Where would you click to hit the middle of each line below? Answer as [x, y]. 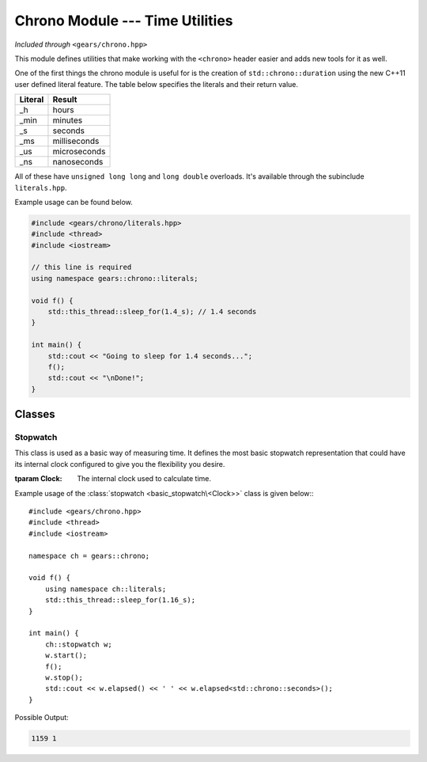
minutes [68, 120]
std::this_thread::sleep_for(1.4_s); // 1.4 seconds [152, 311]
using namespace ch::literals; [106, 589]
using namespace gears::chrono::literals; [115, 278]
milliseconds [76, 141]
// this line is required [81, 267]
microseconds [79, 152]
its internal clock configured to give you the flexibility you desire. [120, 464]
